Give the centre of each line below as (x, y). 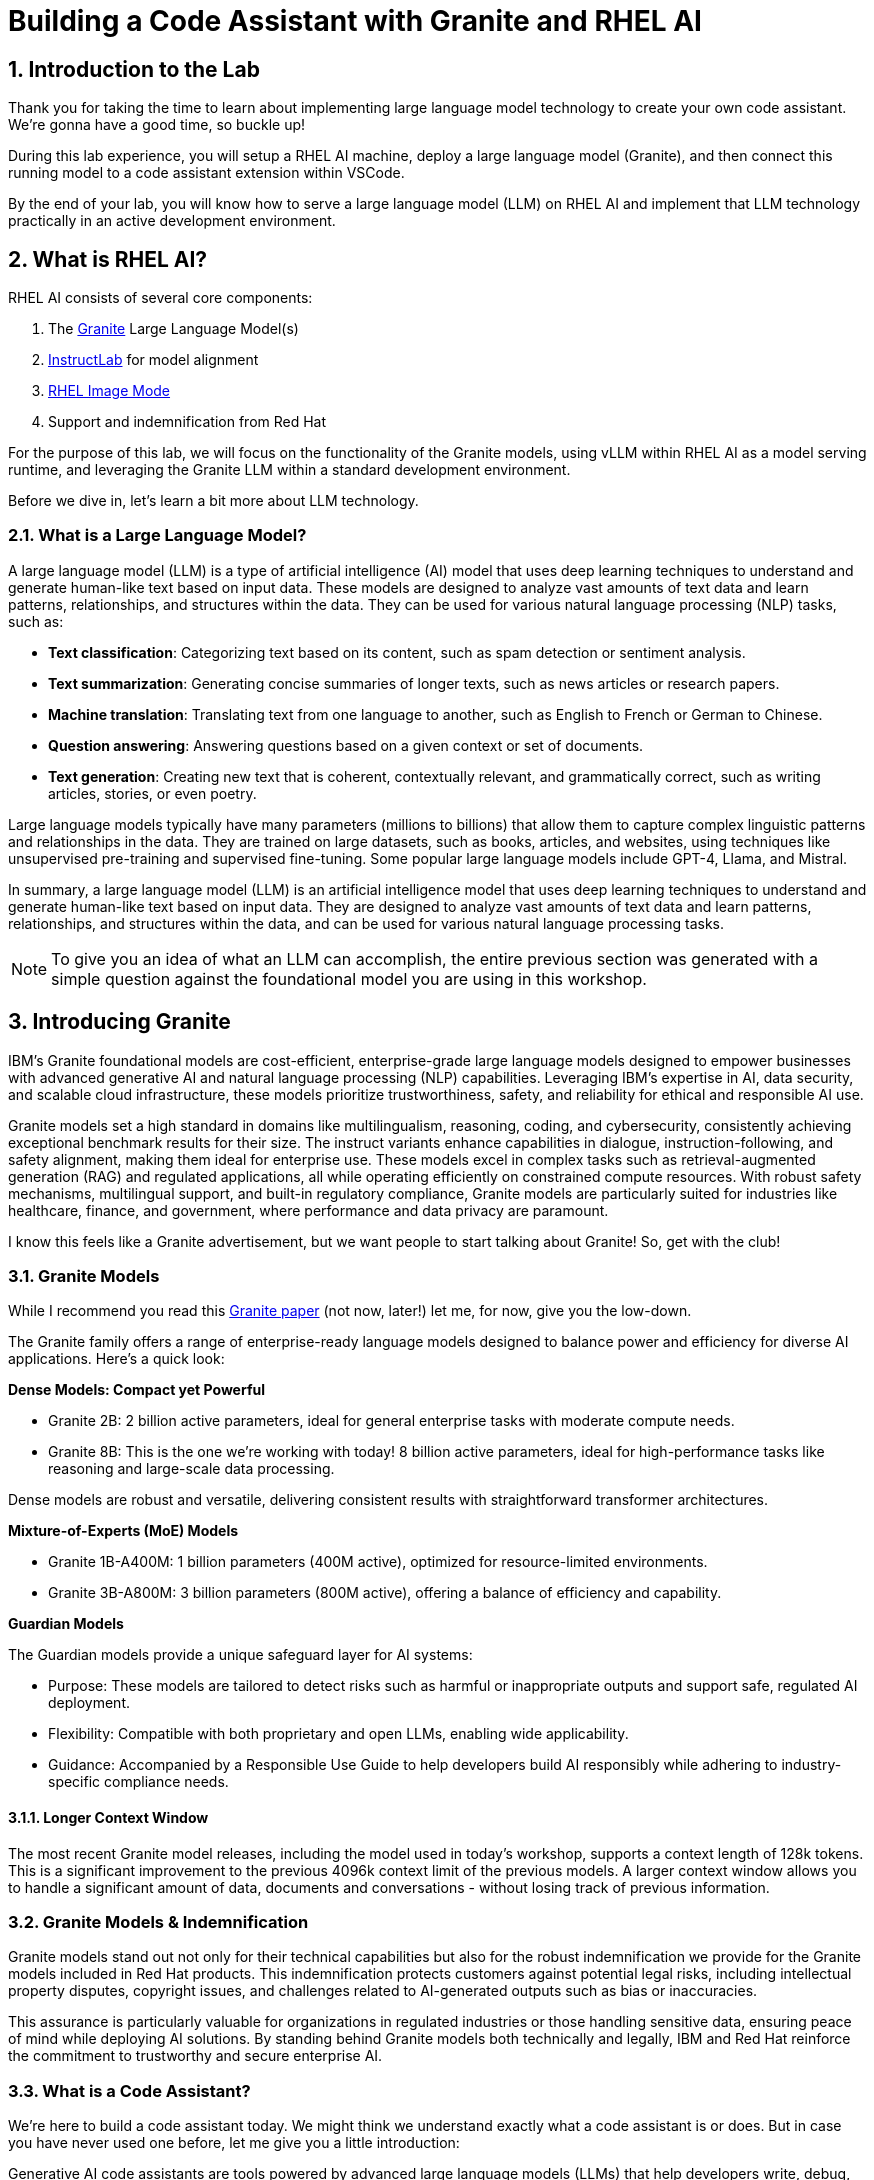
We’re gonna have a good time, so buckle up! (157, 125)
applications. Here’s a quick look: (116, 1359)
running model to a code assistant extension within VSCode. (206, 173)
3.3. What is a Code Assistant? (129, 2090)
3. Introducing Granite (119, 1022)
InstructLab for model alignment (153, 360)
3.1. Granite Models (84, 1275)
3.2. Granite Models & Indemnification (158, 1921)
